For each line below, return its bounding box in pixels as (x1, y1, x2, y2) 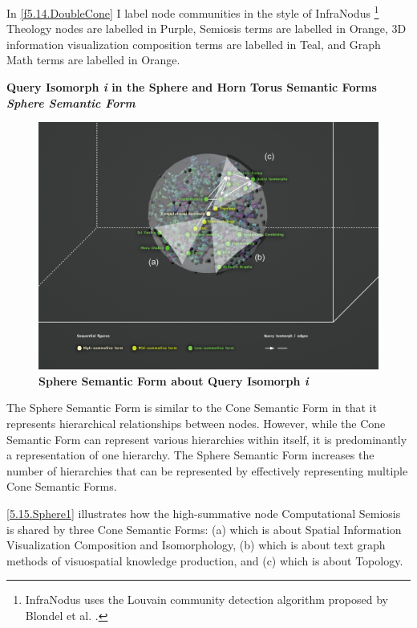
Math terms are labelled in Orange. (6, 51, 180, 68)
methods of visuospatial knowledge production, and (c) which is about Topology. (6, 552, 403, 569)
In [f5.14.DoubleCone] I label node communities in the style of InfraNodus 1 (6, 2, 379, 21)
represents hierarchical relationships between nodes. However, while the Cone (6, 415, 386, 432)
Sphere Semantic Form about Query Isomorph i (38, 372, 309, 389)
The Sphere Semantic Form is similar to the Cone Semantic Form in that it (6, 399, 377, 416)
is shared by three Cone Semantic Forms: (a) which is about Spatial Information (6, 520, 402, 537)
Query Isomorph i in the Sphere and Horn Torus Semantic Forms (6, 79, 377, 96)
